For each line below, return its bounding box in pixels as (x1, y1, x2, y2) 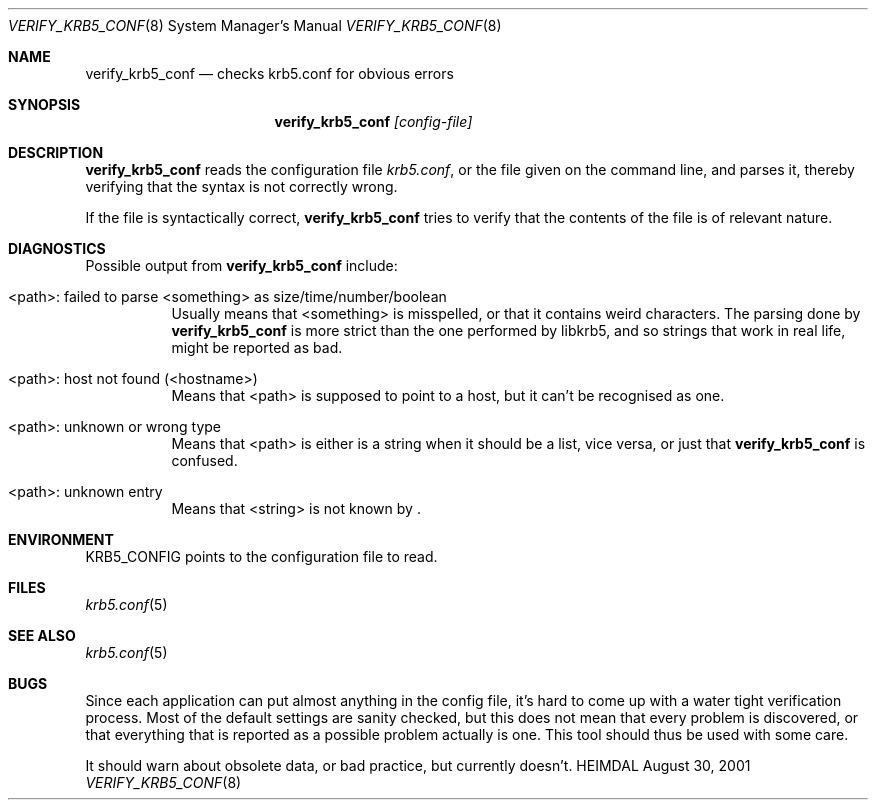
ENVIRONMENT (8, 531, 114, 548)
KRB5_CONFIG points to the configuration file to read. (85, 548, 438, 565)
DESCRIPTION (8, 144, 104, 161)
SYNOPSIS (8, 96, 81, 113)
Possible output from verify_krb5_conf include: (85, 257, 398, 274)
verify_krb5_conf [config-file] (274, 113, 473, 130)
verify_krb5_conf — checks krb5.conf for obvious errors (85, 65, 454, 82)
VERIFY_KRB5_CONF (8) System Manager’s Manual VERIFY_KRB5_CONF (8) (8, 17, 502, 34)
